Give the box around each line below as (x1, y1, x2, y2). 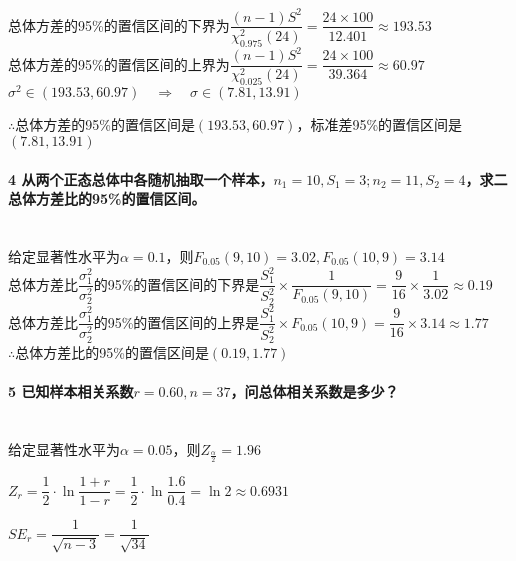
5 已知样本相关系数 (8, 381, 134, 402)
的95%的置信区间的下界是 (93, 273, 260, 294)
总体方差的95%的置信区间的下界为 (8, 14, 230, 35)
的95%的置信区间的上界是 (93, 311, 260, 332)
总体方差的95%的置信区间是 (15, 114, 195, 135)
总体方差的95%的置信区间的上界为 (8, 53, 230, 74)
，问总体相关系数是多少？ (230, 381, 399, 402)
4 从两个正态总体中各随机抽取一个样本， (8, 168, 274, 189)
